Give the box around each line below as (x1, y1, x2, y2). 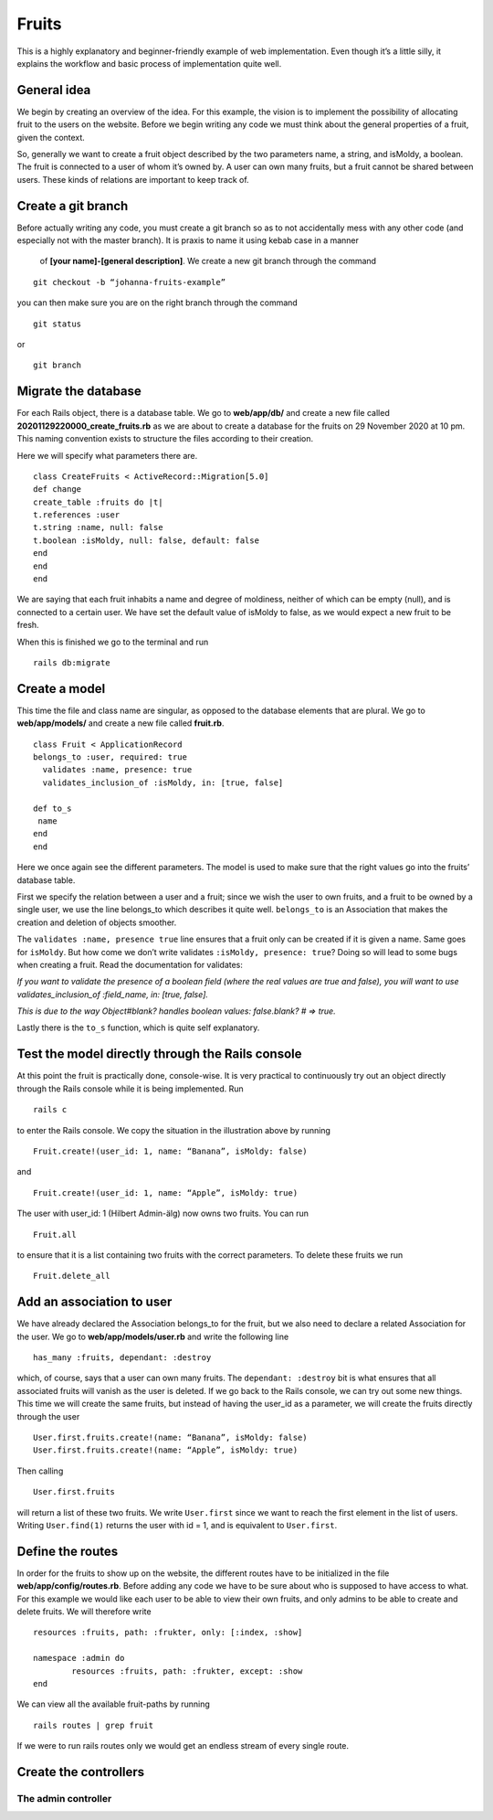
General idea (16, 82, 91, 98)
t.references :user (33, 510, 121, 520)
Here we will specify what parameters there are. (16, 450, 198, 461)
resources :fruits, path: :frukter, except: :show (71, 1666, 303, 1676)
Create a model (16, 681, 106, 697)
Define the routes (16, 1543, 119, 1559)
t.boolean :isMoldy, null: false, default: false (33, 535, 260, 546)
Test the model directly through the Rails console (16, 1047, 302, 1062)
